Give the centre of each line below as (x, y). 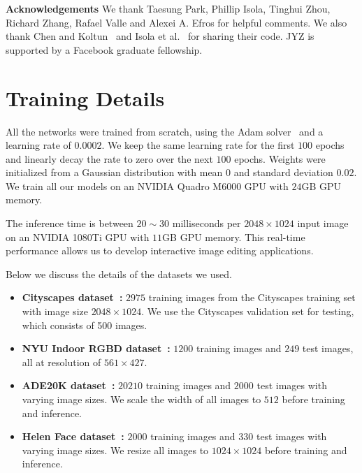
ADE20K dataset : (68, 385)
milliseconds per (207, 223)
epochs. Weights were (280, 158)
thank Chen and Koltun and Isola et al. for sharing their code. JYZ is (160, 36)
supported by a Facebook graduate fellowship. (104, 49)
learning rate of (38, 145)
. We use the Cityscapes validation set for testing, (248, 311)
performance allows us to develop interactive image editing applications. (160, 250)
